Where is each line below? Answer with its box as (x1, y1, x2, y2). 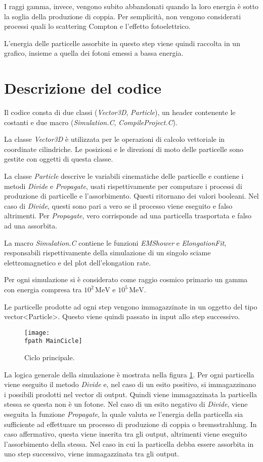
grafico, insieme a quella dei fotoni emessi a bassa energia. (4, 48, 184, 58)
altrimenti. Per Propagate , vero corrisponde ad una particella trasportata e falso (4, 210, 252, 221)
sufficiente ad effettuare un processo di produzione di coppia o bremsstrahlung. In (4, 418, 257, 429)
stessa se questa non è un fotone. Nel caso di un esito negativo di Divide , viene (4, 399, 248, 409)
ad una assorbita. (4, 220, 58, 231)
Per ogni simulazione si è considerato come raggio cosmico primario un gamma (4, 274, 248, 285)
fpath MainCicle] (24, 337, 82, 345)
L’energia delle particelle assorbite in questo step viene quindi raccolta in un (4, 37, 240, 48)
